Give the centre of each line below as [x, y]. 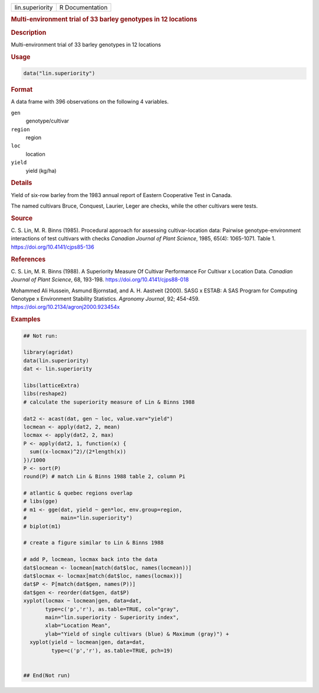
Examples [26, 320]
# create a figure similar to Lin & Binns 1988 [93, 543]
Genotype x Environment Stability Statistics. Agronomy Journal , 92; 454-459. [105, 299]
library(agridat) [48, 352]
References [28, 259]
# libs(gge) [41, 501]
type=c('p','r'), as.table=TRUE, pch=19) [112, 650]
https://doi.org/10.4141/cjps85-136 [53, 247]
